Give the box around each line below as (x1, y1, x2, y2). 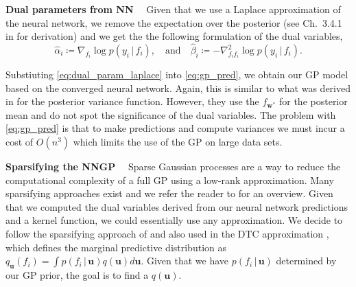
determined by (276, 253, 337, 268)
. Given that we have (141, 253, 229, 268)
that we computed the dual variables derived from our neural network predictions (5, 199, 348, 214)
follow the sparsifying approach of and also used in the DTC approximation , (5, 226, 329, 240)
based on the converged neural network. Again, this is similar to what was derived (5, 80, 351, 95)
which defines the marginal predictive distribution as (5, 240, 226, 254)
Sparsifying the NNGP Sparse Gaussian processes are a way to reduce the (5, 159, 341, 173)
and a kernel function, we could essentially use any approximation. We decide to (5, 213, 343, 227)
